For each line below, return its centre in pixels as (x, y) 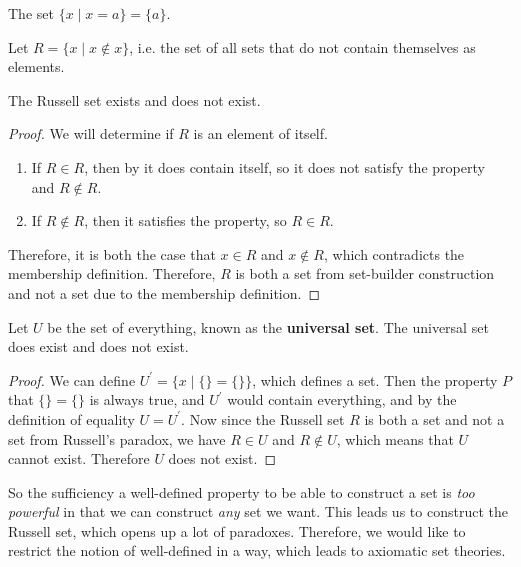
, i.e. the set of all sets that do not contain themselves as (302, 46)
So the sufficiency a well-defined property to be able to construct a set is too (241, 491)
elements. (36, 66)
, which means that (395, 438)
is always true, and (147, 399)
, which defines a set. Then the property (375, 379)
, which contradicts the (394, 253)
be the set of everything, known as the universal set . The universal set (268, 326)
